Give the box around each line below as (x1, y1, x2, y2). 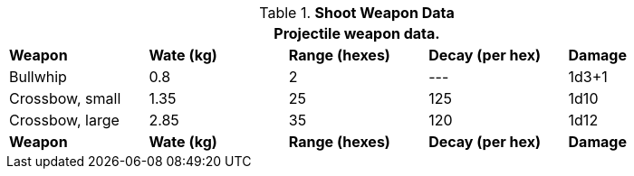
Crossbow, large (9, 111, 120, 129)
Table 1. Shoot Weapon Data (259, 4, 455, 22)
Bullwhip (9, 68, 67, 86)
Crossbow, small (9, 89, 121, 107)
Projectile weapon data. (274, 24, 440, 42)
